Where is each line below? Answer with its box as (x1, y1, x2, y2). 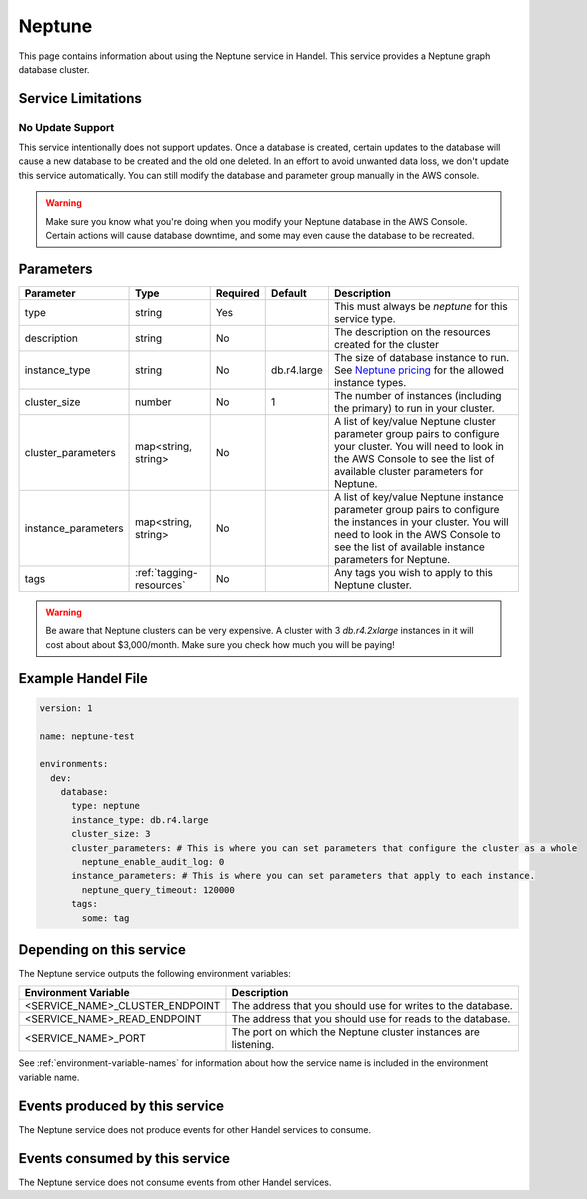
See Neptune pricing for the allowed (333, 363, 504, 377)
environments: (39, 758, 109, 770)
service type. (333, 311, 396, 325)
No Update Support (18, 120, 115, 134)
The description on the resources (333, 325, 491, 339)
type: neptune (71, 800, 140, 812)
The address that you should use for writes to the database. (231, 999, 514, 1013)
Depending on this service (18, 941, 187, 958)
